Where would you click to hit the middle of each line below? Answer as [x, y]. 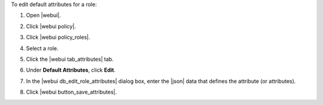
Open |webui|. [43, 16]
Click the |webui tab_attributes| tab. [70, 59]
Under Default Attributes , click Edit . [71, 70]
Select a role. [42, 48]
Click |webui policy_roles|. [58, 37]
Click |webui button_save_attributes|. [71, 92]
